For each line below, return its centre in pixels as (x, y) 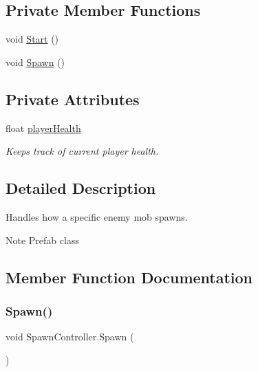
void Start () (32, 39)
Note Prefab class (42, 240)
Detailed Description (81, 188)
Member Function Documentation (129, 277)
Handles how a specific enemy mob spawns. (97, 216)
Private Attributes (73, 99)
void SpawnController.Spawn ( (70, 337)
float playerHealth (43, 128)
